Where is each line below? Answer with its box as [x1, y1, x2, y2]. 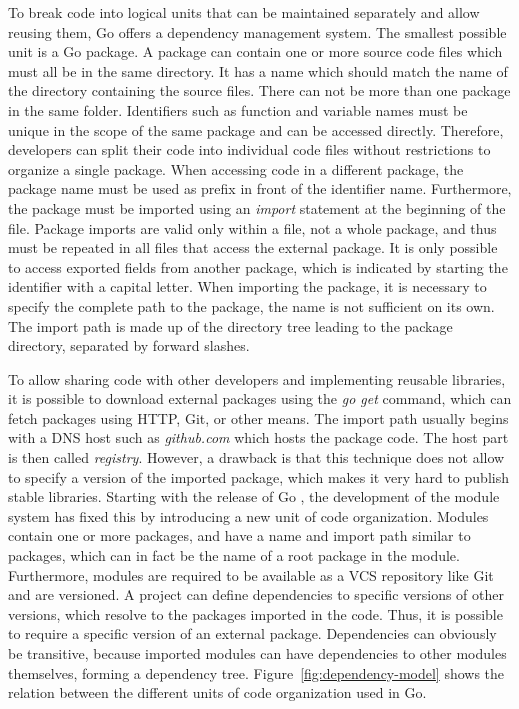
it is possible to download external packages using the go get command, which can [8, 388, 512, 409]
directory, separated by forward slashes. [8, 335, 250, 356]
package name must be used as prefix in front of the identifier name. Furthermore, [8, 178, 512, 199]
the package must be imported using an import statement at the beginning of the [8, 197, 506, 218]
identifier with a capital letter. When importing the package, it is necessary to [8, 276, 487, 297]
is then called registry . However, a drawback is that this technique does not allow [8, 447, 505, 468]
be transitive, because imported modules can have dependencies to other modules [8, 643, 507, 663]
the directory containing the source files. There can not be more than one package [8, 80, 511, 101]
